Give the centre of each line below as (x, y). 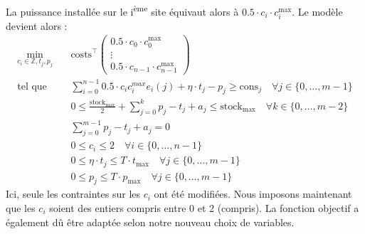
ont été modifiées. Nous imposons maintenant (253, 194)
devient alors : (37, 25)
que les (21, 207)
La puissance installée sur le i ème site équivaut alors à (122, 10)
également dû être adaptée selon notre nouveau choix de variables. (150, 222)
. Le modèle (317, 11)
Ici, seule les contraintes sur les (73, 194)
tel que (32, 86)
